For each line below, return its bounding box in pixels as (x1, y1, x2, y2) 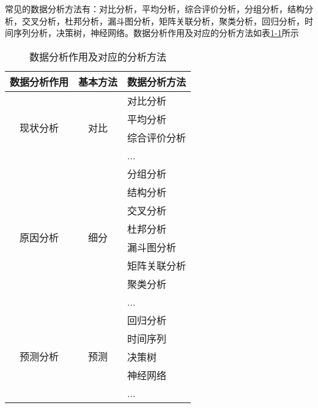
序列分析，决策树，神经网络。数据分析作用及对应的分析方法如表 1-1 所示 (13, 26, 299, 39)
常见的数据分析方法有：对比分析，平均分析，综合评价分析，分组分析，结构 (5, 2, 305, 15)
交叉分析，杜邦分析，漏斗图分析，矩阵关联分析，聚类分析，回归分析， (21, 14, 305, 27)
